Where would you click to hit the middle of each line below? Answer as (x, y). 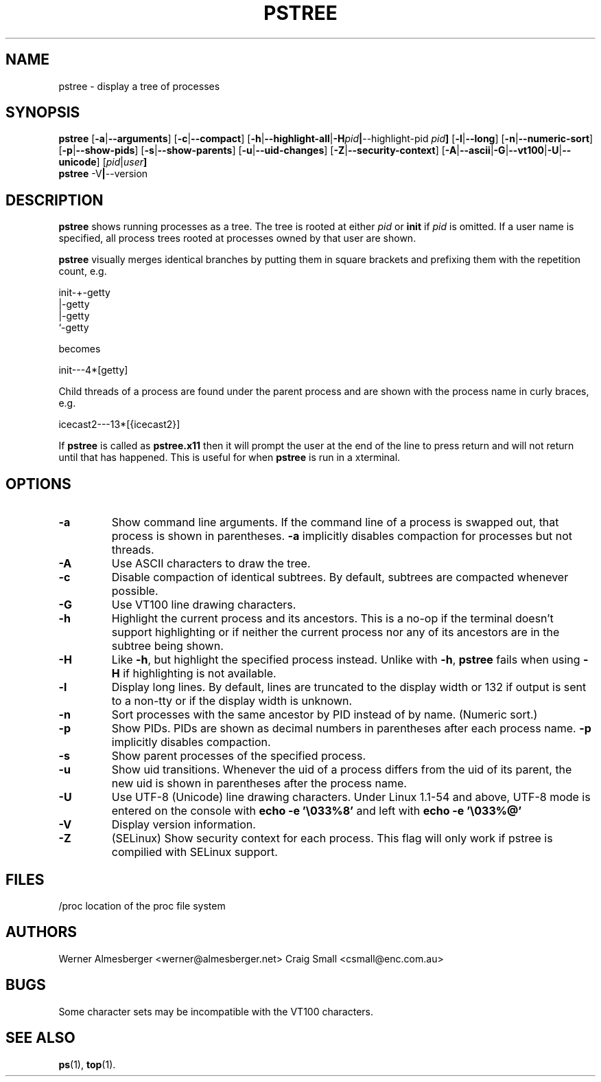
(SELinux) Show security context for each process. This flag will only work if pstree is (332, 838)
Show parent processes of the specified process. (239, 756)
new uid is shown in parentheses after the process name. (259, 784)
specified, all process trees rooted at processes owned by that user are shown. (237, 238)
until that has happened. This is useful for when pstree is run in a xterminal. (229, 458)
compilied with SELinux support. (195, 852)
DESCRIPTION (55, 200)
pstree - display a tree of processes (139, 86)
